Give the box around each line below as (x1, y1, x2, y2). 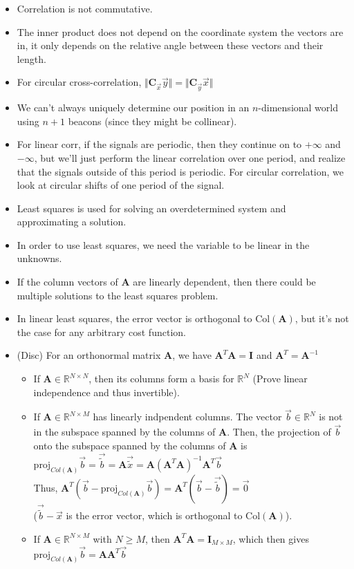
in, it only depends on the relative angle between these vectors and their (17, 38, 324, 53)
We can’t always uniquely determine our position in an (17, 100, 250, 115)
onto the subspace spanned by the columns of (33, 438, 226, 452)
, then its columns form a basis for (88, 371, 234, 386)
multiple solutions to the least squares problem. (17, 288, 218, 302)
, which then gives (232, 531, 309, 545)
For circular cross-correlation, (17, 75, 142, 89)
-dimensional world (258, 100, 338, 115)
